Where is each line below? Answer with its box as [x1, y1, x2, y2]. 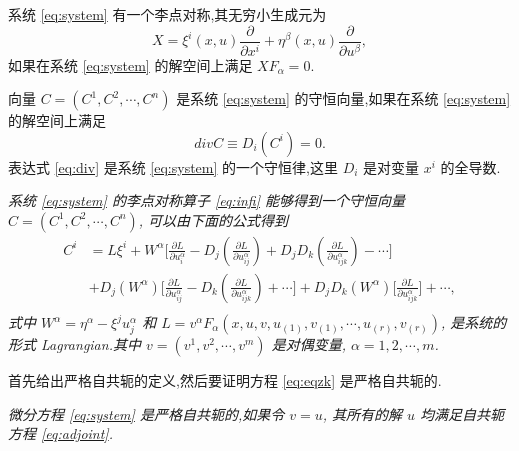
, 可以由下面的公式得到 [138, 209, 289, 230]
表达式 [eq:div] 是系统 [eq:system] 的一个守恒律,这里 [8, 156, 338, 177]
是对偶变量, [271, 334, 346, 355]
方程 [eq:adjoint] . [8, 423, 113, 444]
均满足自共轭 [420, 403, 505, 424]
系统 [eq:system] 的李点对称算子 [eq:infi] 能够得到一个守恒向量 [8, 190, 406, 211]
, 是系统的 [441, 312, 507, 332]
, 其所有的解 [322, 403, 402, 424]
